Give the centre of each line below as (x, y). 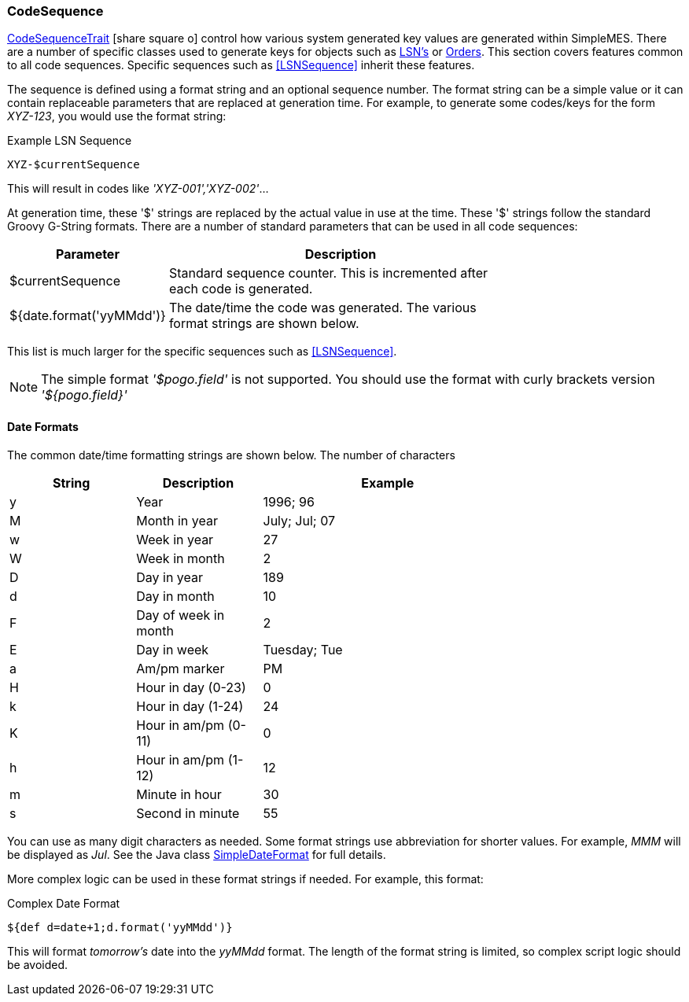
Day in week (173, 649)
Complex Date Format (64, 903)
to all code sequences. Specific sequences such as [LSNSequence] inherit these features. (241, 65)
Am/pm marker (181, 668)
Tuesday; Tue (303, 649)
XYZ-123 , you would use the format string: (117, 116)
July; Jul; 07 (299, 520)
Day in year (170, 577)
